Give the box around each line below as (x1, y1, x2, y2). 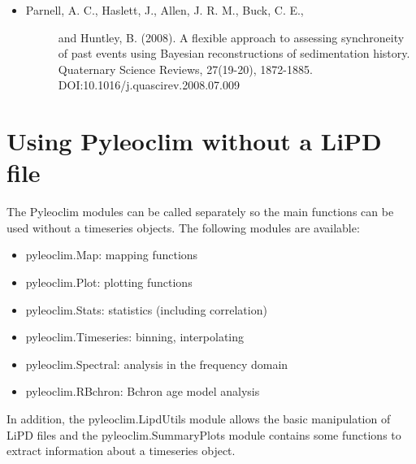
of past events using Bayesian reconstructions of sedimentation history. (58, 45, 410, 62)
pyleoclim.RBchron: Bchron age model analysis (25, 383, 260, 400)
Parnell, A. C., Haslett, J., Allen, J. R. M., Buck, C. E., (25, 2, 304, 18)
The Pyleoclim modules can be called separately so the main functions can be (6, 203, 394, 220)
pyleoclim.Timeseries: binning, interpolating (25, 328, 245, 345)
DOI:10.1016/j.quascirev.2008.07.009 (58, 76, 240, 93)
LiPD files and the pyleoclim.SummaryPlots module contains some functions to (6, 426, 401, 443)
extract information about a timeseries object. (6, 442, 236, 459)
